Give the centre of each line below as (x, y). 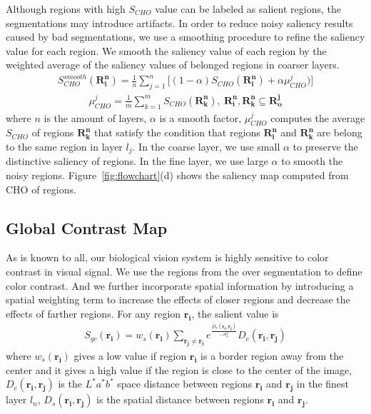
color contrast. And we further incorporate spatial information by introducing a (180, 285)
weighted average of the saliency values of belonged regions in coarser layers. (173, 65)
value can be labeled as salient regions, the (248, 9)
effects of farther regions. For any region (93, 313)
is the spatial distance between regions (180, 399)
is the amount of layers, (95, 117)
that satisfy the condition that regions (177, 132)
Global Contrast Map (87, 227)
